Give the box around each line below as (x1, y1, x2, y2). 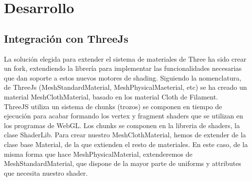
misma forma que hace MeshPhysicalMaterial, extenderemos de (4, 148, 193, 159)
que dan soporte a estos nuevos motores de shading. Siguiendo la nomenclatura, (4, 72, 241, 82)
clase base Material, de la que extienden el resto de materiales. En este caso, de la (4, 139, 248, 149)
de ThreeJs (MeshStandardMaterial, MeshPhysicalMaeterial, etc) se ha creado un (4, 82, 247, 92)
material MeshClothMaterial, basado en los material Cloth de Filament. (4, 91, 218, 101)
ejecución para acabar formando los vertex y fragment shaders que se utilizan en (4, 111, 243, 121)
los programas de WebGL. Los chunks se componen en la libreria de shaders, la (4, 120, 240, 130)
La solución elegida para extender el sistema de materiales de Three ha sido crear (4, 53, 247, 64)
